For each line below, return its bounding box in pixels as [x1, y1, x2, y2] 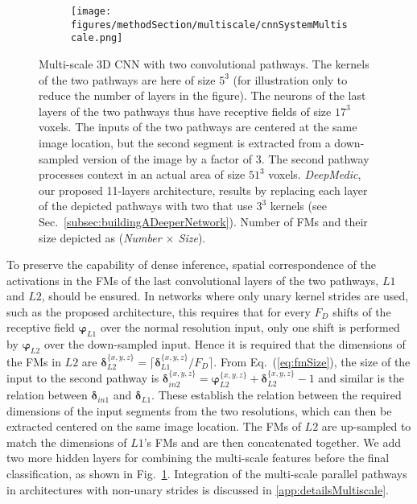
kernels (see [270, 197, 327, 214]
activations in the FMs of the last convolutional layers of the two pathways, [6, 271, 379, 288]
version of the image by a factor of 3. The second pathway [82, 150, 370, 167]
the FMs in [6, 353, 61, 370]
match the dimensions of [6, 433, 127, 450]
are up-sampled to [321, 418, 411, 435]
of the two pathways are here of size [39, 71, 216, 88]
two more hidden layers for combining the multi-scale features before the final [6, 449, 390, 466]
